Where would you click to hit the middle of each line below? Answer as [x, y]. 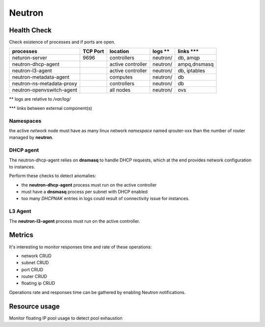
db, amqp [189, 58]
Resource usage [34, 306]
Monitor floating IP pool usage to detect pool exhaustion [66, 318]
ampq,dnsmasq [196, 64]
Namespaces [25, 121]
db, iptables [192, 71]
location [119, 52]
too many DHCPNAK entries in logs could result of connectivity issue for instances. [106, 198]
